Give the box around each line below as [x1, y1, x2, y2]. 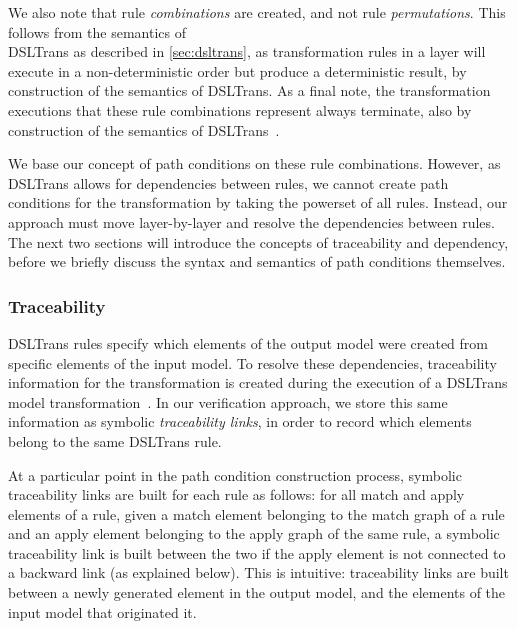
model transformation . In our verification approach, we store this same [8, 391, 448, 412]
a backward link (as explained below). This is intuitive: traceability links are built [8, 562, 509, 583]
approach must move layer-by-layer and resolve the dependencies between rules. [8, 211, 495, 232]
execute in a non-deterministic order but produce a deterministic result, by [8, 60, 467, 81]
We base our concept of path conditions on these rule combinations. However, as [8, 153, 501, 174]
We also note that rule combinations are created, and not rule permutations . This [8, 2, 506, 22]
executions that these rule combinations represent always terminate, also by [8, 99, 472, 120]
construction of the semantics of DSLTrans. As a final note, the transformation [8, 80, 491, 101]
